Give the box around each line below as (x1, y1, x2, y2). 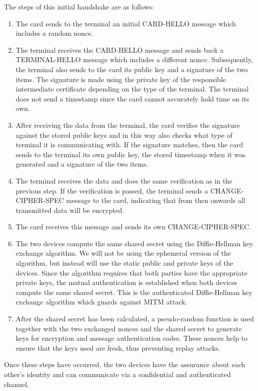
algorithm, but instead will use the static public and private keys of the (15, 258, 233, 268)
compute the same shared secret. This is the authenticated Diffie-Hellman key (15, 287, 253, 297)
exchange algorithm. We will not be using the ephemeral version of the (15, 248, 231, 258)
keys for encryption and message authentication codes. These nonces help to (15, 333, 248, 343)
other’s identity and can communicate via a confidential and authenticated (4, 369, 231, 379)
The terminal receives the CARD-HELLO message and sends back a (15, 44, 224, 55)
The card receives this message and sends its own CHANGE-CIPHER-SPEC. (15, 221, 251, 232)
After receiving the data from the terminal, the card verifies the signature (15, 119, 240, 130)
